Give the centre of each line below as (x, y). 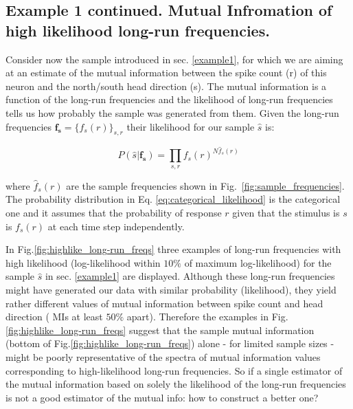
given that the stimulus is (286, 212)
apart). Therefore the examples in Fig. (207, 317)
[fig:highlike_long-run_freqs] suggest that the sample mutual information (160, 330)
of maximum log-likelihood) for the (258, 262)
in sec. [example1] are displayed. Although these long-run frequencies (190, 276)
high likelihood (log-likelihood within (83, 262)
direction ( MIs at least (54, 317)
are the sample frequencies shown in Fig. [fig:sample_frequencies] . (205, 185)
